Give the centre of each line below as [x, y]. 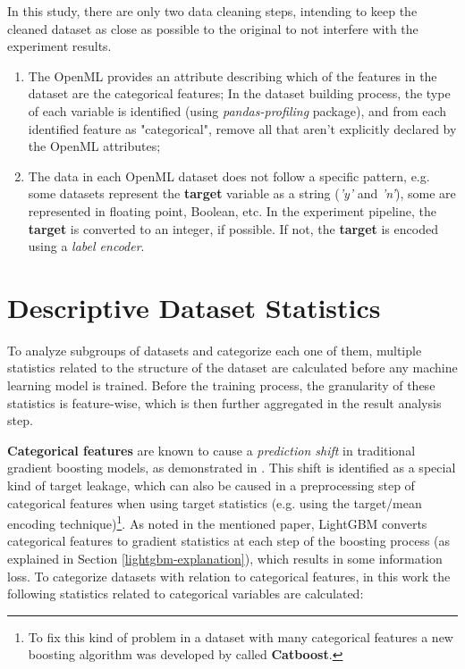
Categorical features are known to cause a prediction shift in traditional [211, 450]
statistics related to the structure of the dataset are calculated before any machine [232, 368]
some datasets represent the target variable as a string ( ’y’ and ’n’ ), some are [242, 193]
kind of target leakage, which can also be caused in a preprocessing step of [211, 485]
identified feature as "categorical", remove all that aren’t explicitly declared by [242, 128]
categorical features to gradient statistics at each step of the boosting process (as [229, 541]
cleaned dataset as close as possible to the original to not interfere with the [213, 28]
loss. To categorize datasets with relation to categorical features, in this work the [229, 576]
